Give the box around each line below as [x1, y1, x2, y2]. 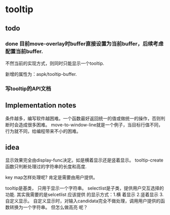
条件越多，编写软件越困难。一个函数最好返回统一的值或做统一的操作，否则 [5, 115, 161, 121]
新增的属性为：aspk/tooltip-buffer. [5, 71, 77, 77]
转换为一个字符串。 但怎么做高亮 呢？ [9, 204, 88, 210]
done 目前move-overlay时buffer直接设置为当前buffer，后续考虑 [5, 40, 164, 47]
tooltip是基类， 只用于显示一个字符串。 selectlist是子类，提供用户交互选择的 [5, 185, 164, 192]
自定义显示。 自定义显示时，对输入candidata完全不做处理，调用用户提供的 [5, 198, 161, 204]
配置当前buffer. [5, 47, 43, 55]
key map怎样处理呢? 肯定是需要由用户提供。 [5, 174, 98, 180]
